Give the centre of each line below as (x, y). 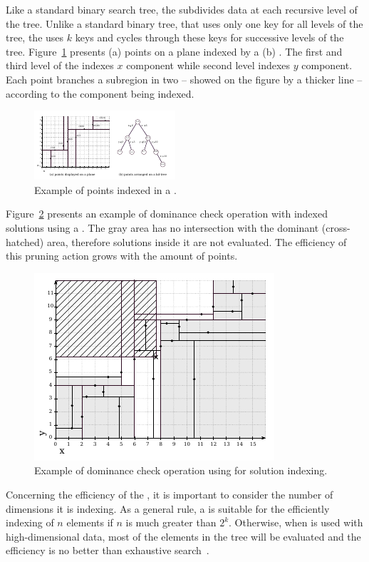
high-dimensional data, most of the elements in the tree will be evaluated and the (183, 536)
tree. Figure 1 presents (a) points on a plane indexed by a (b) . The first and (174, 51)
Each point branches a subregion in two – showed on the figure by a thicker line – (184, 79)
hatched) (25, 241)
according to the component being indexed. (100, 93)
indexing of (30, 522)
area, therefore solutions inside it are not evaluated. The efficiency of (197, 241)
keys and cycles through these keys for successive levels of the (209, 37)
